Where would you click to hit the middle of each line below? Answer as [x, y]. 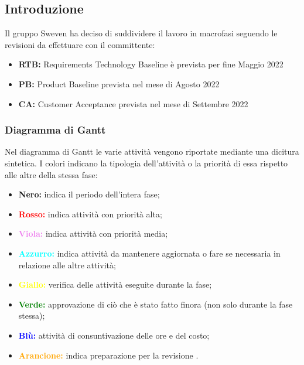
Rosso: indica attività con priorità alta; [90, 214]
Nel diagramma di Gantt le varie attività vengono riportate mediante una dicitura [152, 151]
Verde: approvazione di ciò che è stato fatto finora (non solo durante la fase [156, 304]
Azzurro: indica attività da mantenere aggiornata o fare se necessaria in [149, 253]
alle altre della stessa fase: [51, 174]
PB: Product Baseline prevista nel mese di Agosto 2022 [119, 83]
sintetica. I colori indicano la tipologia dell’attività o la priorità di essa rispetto [146, 163]
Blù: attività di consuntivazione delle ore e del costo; [114, 335]
